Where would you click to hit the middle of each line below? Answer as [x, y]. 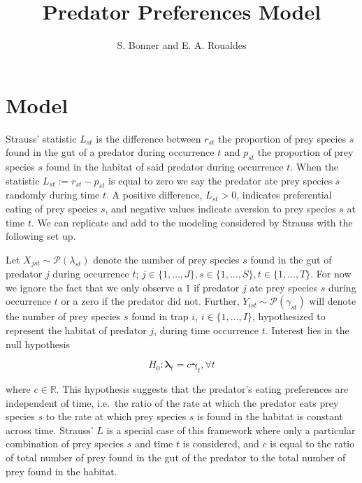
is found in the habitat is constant [270, 416]
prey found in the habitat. [61, 471]
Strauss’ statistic [41, 138]
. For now [331, 274]
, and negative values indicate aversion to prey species [220, 209]
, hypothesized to [289, 316]
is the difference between [149, 138]
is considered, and [221, 444]
